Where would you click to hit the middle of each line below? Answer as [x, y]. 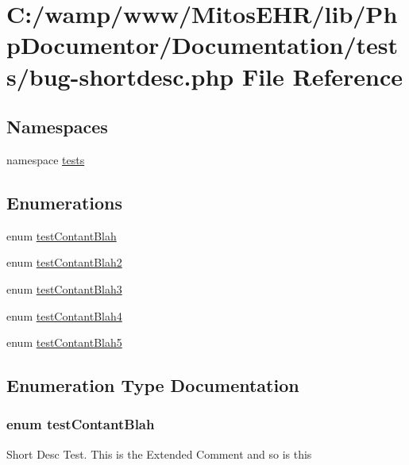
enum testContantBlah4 [64, 315]
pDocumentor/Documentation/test [203, 45]
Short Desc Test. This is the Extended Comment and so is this [159, 453]
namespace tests [46, 159]
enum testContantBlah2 [64, 262]
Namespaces [57, 127]
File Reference [322, 76]
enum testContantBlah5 [64, 342]
